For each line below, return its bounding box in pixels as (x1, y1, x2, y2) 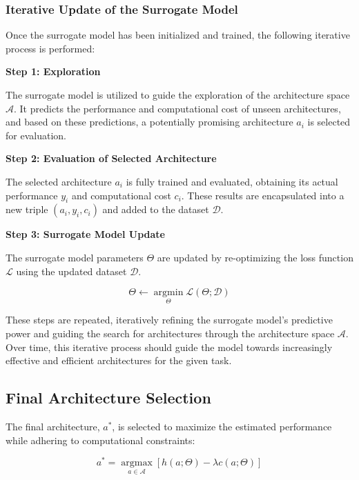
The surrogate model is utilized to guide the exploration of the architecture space (6, 88, 350, 101)
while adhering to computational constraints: (6, 432, 195, 447)
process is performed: (6, 41, 95, 55)
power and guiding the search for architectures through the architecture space (6, 326, 335, 340)
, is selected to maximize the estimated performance (112, 419, 332, 433)
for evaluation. (6, 128, 66, 142)
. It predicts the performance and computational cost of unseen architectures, (14, 101, 341, 115)
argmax (121, 458, 153, 468)
